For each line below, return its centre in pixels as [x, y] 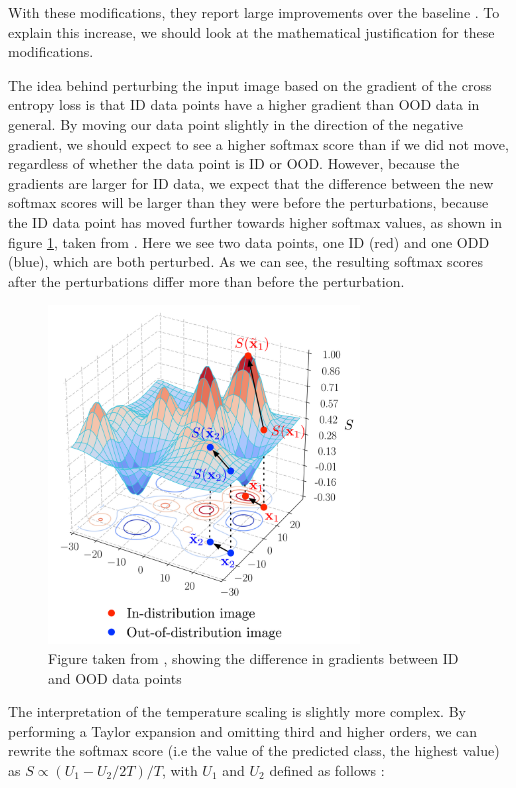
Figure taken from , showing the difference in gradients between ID [253, 658]
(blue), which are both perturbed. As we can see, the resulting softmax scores [246, 261]
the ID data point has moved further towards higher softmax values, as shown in [255, 221]
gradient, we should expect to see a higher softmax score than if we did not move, [258, 143]
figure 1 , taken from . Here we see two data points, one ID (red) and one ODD [249, 241]
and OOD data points [115, 677]
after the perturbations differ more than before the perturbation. [206, 280]
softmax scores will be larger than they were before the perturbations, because [248, 202]
